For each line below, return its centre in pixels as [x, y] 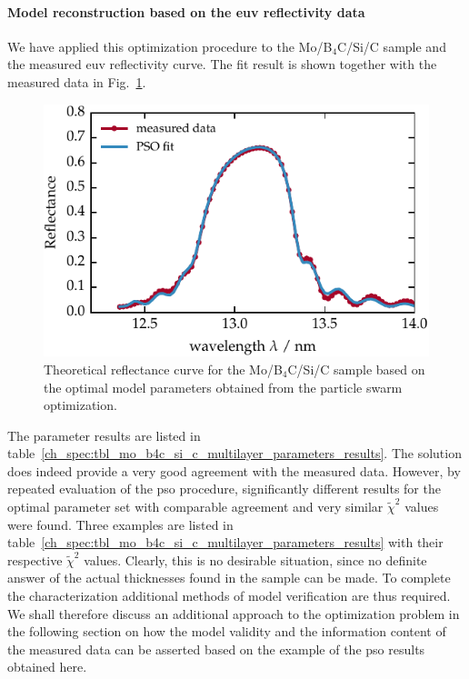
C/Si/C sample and [392, 46]
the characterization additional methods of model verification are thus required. [229, 596]
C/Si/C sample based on [356, 369]
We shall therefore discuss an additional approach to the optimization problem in [234, 613]
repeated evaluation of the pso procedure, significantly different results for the [224, 489]
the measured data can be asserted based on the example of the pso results [216, 649]
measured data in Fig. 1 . [77, 81]
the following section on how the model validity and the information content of [227, 631]
